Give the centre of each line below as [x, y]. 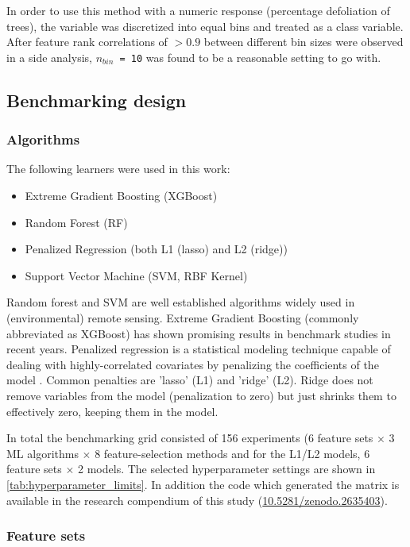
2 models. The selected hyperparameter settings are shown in [227, 469]
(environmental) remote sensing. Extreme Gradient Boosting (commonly [183, 318]
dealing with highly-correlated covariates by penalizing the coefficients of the [193, 364]
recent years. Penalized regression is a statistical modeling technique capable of [199, 349]
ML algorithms [43, 453]
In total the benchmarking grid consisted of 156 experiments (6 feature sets [190, 438]
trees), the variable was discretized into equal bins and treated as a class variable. [205, 26]
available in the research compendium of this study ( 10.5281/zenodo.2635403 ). [197, 500]
